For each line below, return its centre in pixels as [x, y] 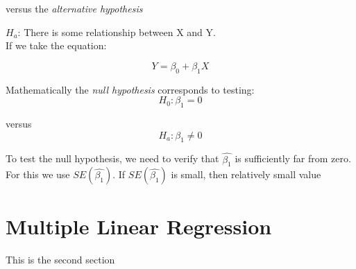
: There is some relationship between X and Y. [117, 32]
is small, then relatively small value [246, 174]
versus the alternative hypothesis [74, 8]
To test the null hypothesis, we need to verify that [112, 158]
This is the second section [60, 259]
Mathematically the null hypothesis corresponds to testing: [130, 89]
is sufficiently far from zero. [293, 158]
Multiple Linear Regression [139, 226]
